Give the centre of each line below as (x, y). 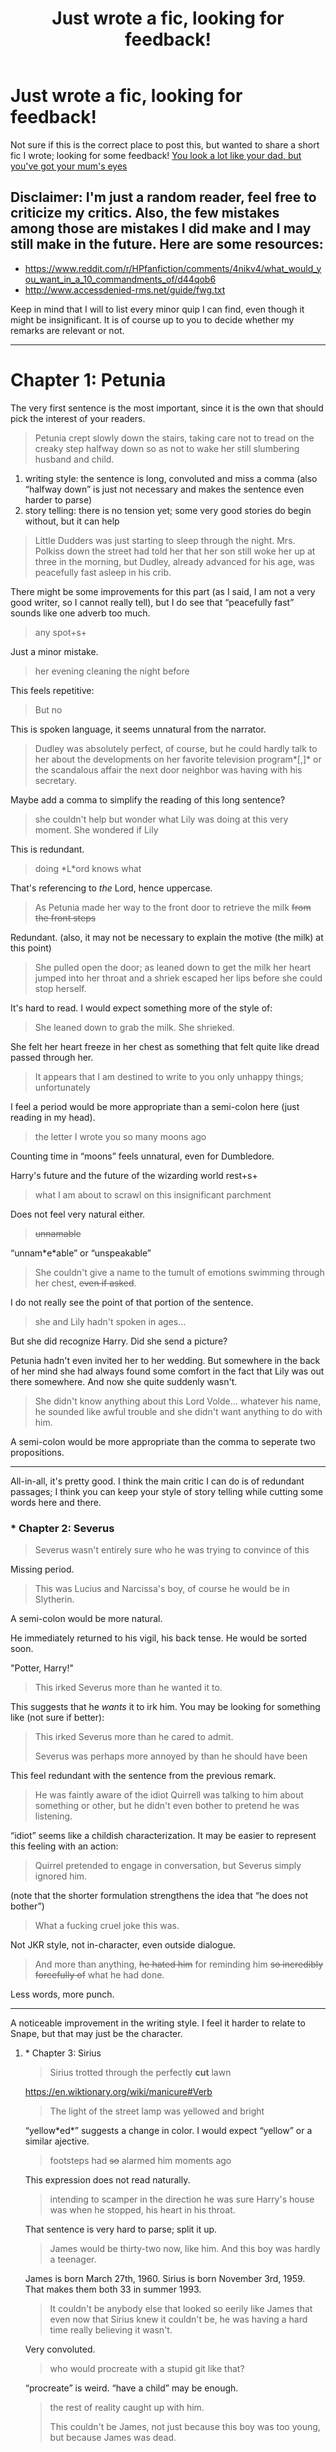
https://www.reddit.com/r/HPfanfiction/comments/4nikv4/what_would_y (173, 268)
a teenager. (73, 2259)
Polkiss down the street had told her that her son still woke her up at (175, 551)
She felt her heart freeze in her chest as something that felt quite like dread (165, 1046)
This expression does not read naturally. (107, 2179)
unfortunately (62, 1087)
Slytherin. (54, 1599)
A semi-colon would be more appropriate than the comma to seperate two (163, 1441)
